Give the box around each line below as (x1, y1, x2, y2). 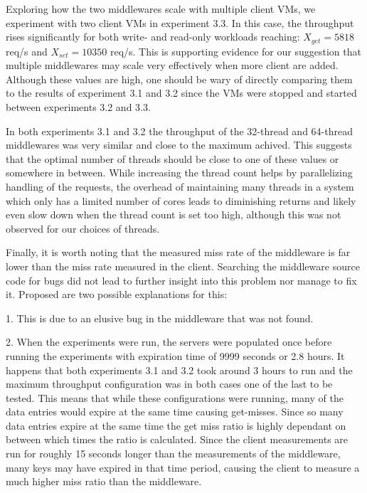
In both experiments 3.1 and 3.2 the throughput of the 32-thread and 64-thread (6, 123, 353, 138)
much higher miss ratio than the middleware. (6, 474, 202, 489)
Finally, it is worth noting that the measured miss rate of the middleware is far (6, 245, 351, 260)
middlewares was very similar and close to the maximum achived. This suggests (6, 137, 352, 152)
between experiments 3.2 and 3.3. (6, 100, 151, 115)
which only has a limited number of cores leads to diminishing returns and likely (6, 193, 356, 208)
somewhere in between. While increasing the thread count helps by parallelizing (6, 165, 353, 180)
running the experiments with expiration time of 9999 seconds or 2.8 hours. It (6, 348, 345, 363)
